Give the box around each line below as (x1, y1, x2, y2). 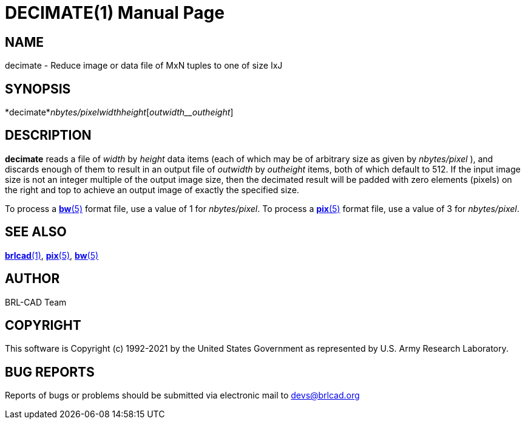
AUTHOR (5, 271, 60, 287)
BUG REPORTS (5, 364, 95, 380)
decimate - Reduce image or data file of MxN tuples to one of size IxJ (5, 60, 283, 71)
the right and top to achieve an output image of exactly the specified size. (5, 184, 299, 195)
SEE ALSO (5, 224, 67, 240)
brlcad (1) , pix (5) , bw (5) (5, 250, 99, 261)
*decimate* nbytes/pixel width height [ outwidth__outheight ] (5, 107, 234, 118)
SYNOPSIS (5, 81, 71, 97)
